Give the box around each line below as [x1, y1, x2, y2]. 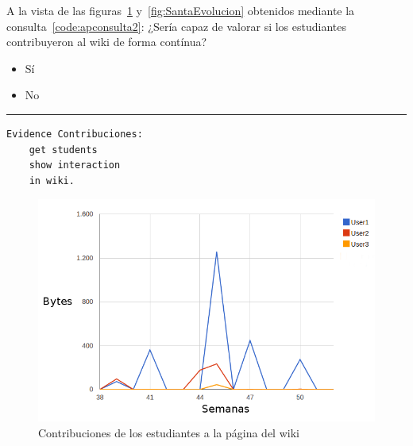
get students [29, 144, 98, 156]
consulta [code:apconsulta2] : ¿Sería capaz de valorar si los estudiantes [6, 17, 346, 34]
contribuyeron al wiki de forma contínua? [6, 33, 207, 50]
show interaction [29, 160, 121, 171]
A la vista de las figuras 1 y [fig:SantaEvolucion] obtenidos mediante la [6, 2, 355, 18]
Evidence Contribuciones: [6, 128, 143, 140]
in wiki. [29, 175, 75, 186]
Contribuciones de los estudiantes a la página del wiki [38, 424, 299, 440]
